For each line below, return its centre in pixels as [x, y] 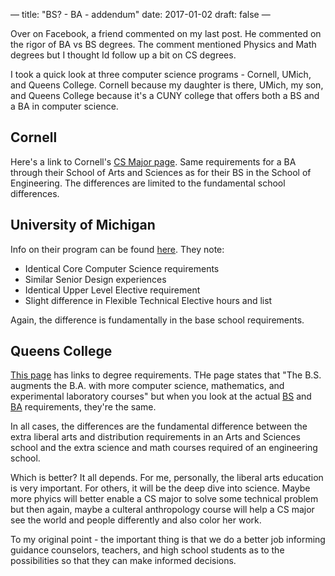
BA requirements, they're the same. [83, 407]
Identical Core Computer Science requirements [122, 268]
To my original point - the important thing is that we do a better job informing [168, 540]
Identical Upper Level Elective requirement [112, 290]
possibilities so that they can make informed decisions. [123, 561]
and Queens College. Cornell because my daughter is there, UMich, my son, [167, 85]
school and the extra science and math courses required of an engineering [164, 448]
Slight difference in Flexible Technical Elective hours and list [148, 300]
